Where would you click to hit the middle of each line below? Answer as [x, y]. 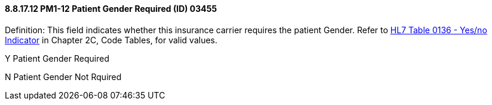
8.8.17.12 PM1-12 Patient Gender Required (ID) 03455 [111, 9]
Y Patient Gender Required [57, 58]
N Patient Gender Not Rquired [63, 77]
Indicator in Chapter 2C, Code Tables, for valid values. [111, 40]
